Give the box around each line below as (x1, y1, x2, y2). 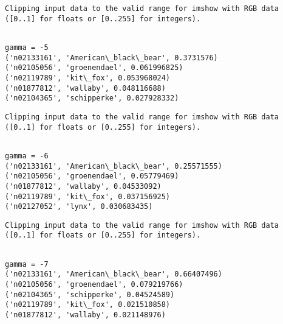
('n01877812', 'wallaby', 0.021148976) (5, 311, 166, 320)
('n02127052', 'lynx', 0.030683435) (5, 202, 153, 211)
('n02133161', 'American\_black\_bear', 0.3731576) (5, 53, 218, 62)
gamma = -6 (5, 151, 49, 160)
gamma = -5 (5, 43, 49, 52)
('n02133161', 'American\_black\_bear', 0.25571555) (5, 161, 222, 171)
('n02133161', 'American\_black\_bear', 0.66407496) (5, 270, 222, 279)
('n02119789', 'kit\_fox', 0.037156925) (5, 192, 171, 201)
